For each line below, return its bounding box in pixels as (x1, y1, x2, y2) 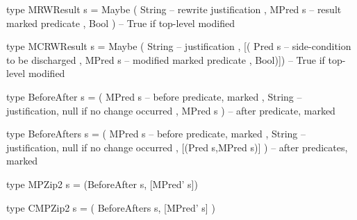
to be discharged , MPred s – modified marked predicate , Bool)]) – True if (6, 52, 325, 67)
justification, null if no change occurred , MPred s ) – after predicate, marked (6, 103, 335, 117)
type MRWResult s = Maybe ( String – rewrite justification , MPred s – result (6, 2, 342, 16)
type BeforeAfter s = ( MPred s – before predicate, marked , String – (6, 89, 302, 103)
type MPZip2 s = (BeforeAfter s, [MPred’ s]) (6, 176, 198, 191)
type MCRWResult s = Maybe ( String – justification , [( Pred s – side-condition (6, 39, 351, 53)
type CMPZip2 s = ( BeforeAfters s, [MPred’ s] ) (6, 200, 215, 214)
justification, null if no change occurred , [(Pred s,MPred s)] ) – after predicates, (6, 139, 348, 154)
